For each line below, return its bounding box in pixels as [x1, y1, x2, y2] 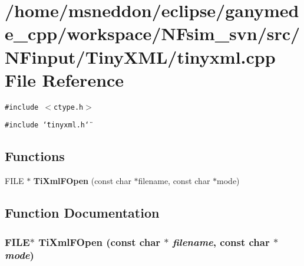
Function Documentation [5, 203, 160, 222]
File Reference [5, 67, 124, 91]
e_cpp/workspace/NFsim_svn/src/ [5, 21, 300, 45]
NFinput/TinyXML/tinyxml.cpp [5, 44, 276, 68]
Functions [5, 147, 65, 165]
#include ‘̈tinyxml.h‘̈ [5, 121, 90, 130]
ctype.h [54, 103, 84, 111]
